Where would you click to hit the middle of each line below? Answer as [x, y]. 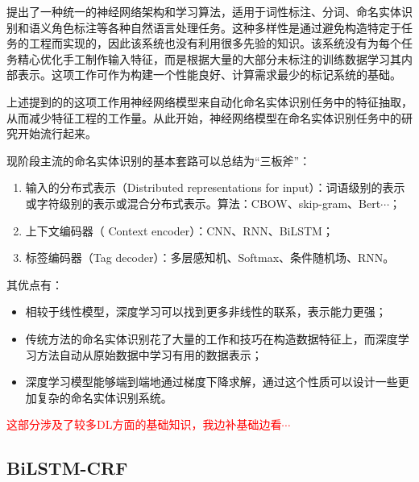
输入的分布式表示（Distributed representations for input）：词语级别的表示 [215, 187]
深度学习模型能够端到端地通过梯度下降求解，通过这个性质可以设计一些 [212, 382]
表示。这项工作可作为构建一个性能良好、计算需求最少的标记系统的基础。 [209, 75]
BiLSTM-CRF [67, 468]
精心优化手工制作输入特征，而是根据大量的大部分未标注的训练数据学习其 [209, 58]
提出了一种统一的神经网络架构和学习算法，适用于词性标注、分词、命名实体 [204, 11]
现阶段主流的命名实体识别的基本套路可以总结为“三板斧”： [159, 160]
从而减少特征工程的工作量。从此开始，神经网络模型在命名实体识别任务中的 [204, 117]
